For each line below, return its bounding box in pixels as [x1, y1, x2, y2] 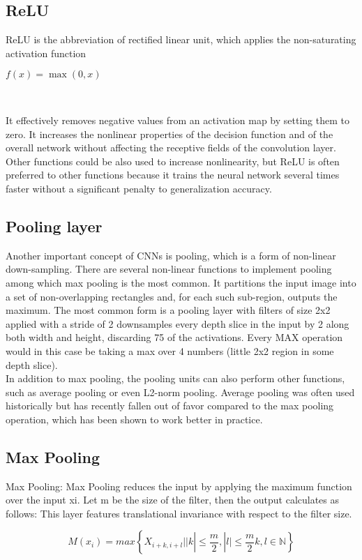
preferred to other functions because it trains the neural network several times [6, 167, 340, 182]
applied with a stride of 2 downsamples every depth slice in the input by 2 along [6, 316, 349, 331]
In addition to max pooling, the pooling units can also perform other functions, [6, 371, 345, 386]
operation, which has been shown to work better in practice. [6, 411, 263, 426]
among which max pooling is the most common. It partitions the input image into [6, 275, 356, 289]
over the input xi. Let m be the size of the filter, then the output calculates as [6, 492, 340, 507]
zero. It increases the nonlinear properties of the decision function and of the [6, 126, 333, 141]
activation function [6, 45, 86, 60]
